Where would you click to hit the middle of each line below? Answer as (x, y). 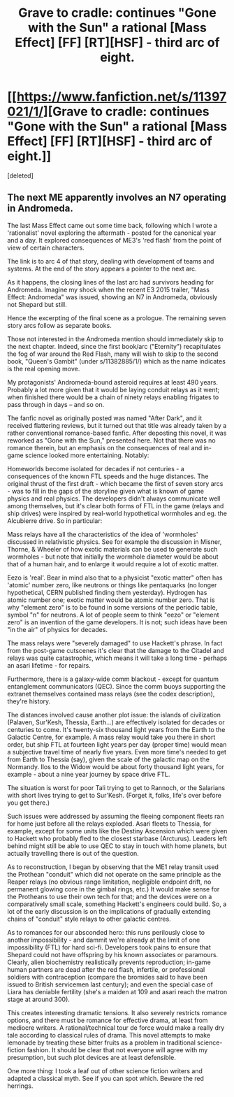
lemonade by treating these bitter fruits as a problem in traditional (101, 1042)
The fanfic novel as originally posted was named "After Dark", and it (105, 418)
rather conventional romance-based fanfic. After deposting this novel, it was (117, 433)
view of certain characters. (46, 248)
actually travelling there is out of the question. (73, 853)
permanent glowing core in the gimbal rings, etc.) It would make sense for (114, 889)
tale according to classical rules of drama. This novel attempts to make (109, 1035)
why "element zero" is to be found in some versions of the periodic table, (112, 607)
